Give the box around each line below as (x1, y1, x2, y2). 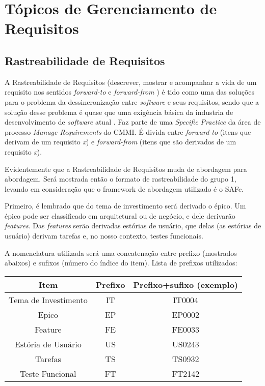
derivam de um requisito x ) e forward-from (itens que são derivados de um (5, 136, 236, 147)
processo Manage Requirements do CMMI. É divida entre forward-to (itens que (5, 126, 251, 137)
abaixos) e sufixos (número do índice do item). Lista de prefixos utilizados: (5, 257, 237, 268)
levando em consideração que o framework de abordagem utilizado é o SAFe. (5, 183, 244, 194)
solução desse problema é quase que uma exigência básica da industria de (5, 106, 233, 117)
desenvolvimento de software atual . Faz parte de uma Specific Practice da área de (5, 116, 261, 127)
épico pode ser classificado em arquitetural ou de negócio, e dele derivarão (5, 210, 235, 221)
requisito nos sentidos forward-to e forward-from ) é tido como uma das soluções (5, 86, 255, 97)
